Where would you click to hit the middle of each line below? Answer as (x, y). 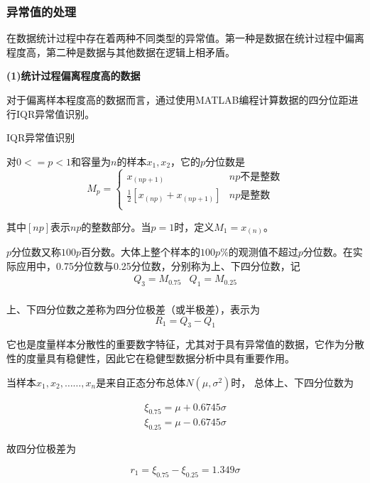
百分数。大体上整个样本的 (141, 252)
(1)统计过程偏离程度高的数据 (74, 76)
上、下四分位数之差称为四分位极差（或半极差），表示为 (133, 309)
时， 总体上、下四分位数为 (292, 382)
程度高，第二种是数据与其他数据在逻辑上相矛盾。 (121, 51)
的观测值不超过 (263, 252)
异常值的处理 (42, 11)
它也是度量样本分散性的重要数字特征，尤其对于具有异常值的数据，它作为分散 (185, 344)
